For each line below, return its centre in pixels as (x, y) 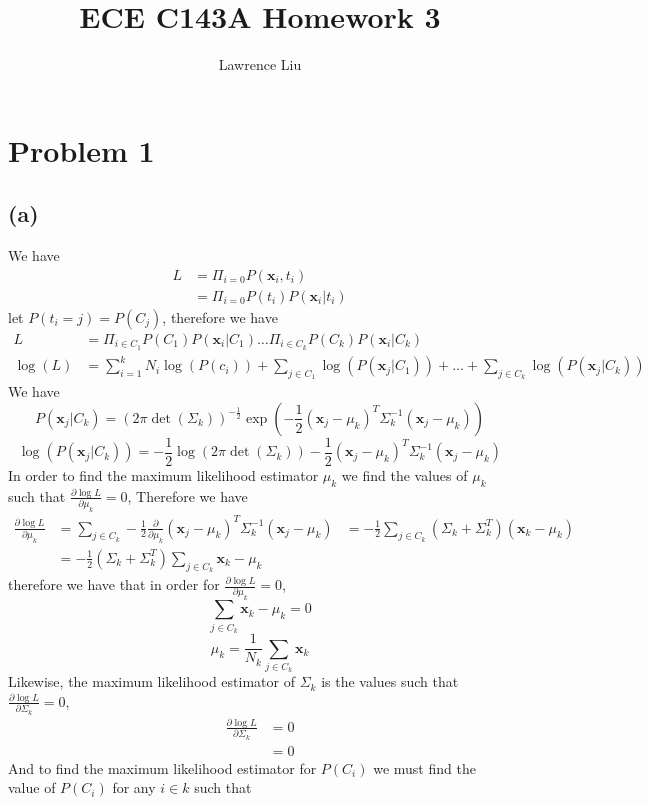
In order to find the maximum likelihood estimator (163, 475)
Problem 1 (81, 149)
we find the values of (404, 475)
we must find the (424, 767)
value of (32, 787)
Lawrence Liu (260, 64)
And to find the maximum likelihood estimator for (162, 767)
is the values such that (390, 681)
